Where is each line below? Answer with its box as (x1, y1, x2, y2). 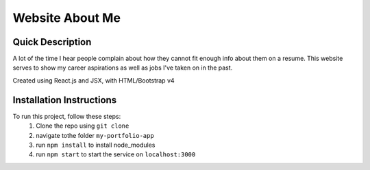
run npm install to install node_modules (36, 141, 156, 149)
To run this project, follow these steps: (12, 112, 121, 120)
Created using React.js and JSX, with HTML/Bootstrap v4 (12, 76, 175, 85)
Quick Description (12, 36, 92, 48)
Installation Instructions (12, 94, 117, 106)
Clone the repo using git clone (36, 122, 129, 130)
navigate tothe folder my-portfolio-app (36, 131, 154, 139)
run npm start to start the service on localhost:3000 (36, 150, 196, 158)
